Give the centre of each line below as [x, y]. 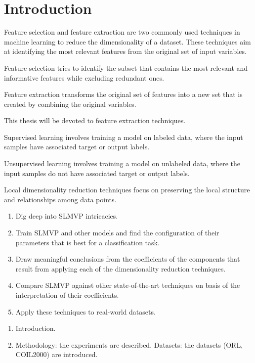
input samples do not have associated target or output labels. [97, 173]
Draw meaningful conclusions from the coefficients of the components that [128, 259]
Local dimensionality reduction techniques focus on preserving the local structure [127, 190]
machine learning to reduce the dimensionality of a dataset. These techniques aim [127, 41]
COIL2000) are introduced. [57, 354]
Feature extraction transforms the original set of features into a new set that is [123, 94]
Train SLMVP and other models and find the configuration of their [117, 233]
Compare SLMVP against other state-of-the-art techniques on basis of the [128, 285]
